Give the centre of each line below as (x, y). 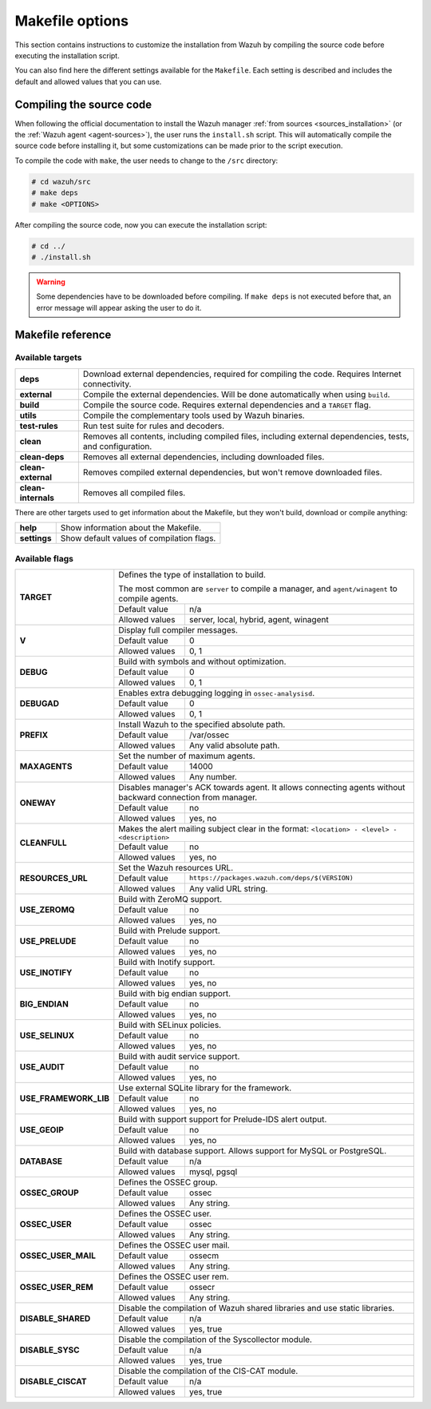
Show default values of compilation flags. (138, 538)
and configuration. (117, 446)
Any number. (213, 776)
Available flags (44, 558)
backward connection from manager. (188, 797)
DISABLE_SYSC (49, 1350)
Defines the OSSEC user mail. (174, 1244)
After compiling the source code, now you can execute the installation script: (141, 224)
